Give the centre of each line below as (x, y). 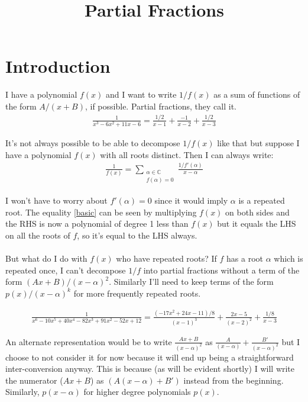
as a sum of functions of (257, 94)
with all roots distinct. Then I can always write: (187, 154)
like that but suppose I (258, 142)
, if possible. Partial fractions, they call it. (161, 106)
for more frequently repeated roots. (137, 293)
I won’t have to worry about (56, 200)
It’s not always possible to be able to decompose (93, 142)
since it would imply (191, 200)
